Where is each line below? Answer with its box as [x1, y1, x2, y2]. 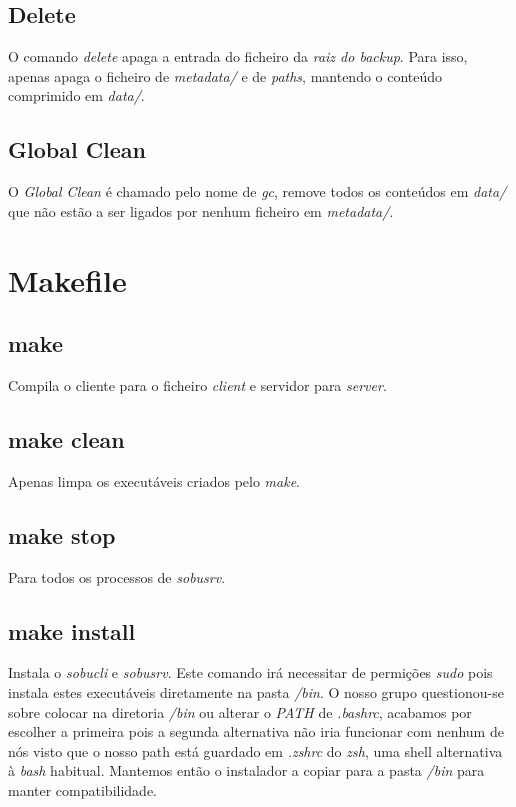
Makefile [8, 259, 127, 300]
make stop [8, 519, 116, 550]
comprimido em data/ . [8, 85, 145, 106]
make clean [8, 423, 125, 454]
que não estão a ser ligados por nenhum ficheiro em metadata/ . [8, 200, 394, 221]
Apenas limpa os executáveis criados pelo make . [8, 470, 300, 491]
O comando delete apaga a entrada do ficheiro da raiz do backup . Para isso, [8, 46, 468, 67]
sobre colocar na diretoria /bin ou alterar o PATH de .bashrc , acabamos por [8, 701, 472, 722]
